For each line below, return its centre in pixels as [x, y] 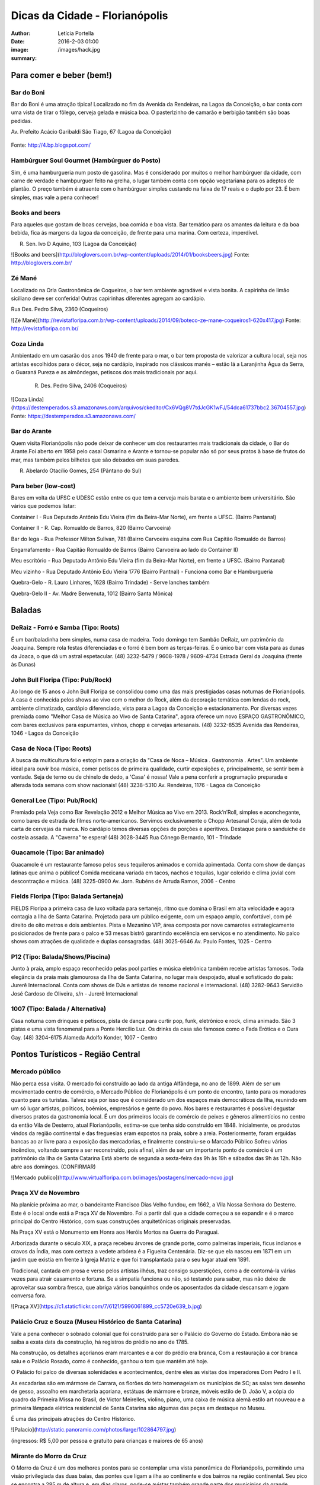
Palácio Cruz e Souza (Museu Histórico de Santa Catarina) [96, 1322]
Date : [18, 41]
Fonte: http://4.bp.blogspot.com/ [51, 145]
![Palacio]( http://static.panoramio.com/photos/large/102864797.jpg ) [94, 1430]
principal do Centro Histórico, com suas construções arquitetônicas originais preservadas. [121, 1221]
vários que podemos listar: [44, 506]
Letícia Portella [76, 33]
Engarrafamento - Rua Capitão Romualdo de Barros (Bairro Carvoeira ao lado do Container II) [125, 550]
